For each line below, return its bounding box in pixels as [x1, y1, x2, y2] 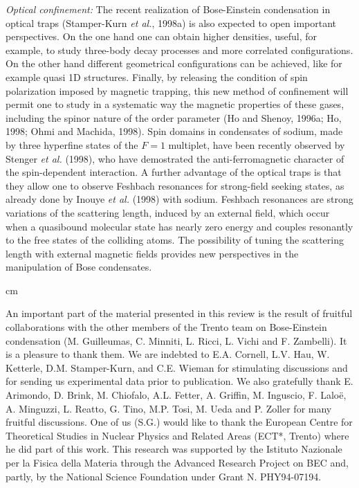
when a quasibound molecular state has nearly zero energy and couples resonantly [6, 219, 353, 233]
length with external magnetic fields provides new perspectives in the [6, 246, 299, 260]
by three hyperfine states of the [6, 137, 138, 152]
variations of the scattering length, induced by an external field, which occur [6, 205, 330, 219]
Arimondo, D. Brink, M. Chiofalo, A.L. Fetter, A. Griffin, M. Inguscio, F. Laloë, [6, 388, 347, 402]
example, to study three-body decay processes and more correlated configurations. [6, 42, 353, 57]
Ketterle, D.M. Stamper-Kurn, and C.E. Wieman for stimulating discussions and [6, 360, 348, 374]
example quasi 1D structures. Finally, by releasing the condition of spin [6, 69, 308, 84]
